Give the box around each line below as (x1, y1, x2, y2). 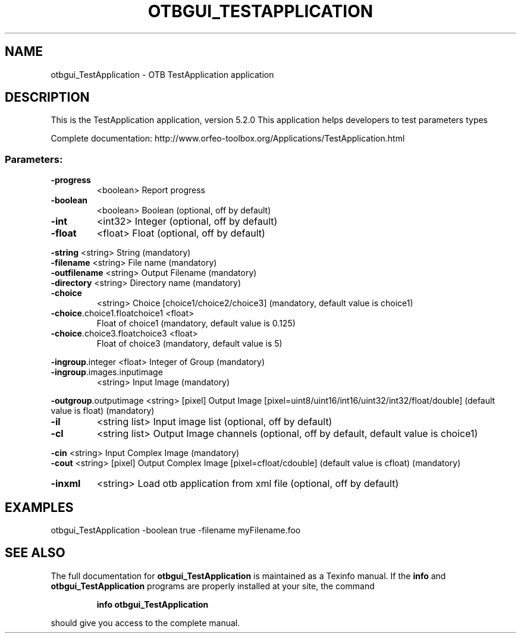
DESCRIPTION (5, 90, 90, 105)
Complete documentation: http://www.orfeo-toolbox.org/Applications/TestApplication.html (51, 133, 405, 144)
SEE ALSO (5, 545, 65, 561)
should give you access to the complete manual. (51, 617, 240, 628)
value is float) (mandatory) (51, 406, 155, 416)
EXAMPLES (5, 499, 74, 515)
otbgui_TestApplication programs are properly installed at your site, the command (51, 580, 375, 591)
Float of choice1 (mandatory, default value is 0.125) (96, 318, 296, 329)
